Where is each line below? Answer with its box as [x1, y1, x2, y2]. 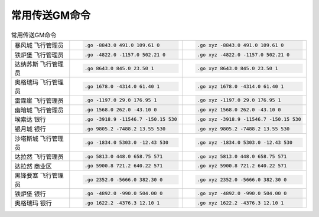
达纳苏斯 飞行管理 [14, 60, 64, 68]
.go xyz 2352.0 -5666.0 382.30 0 [197, 176, 287, 183]
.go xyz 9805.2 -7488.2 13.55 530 [197, 126, 290, 132]
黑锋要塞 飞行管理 [14, 172, 64, 180]
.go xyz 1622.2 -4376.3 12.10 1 [197, 199, 284, 206]
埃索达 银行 [14, 116, 47, 124]
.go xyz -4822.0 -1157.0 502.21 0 [197, 51, 290, 58]
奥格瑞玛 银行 [14, 199, 53, 208]
